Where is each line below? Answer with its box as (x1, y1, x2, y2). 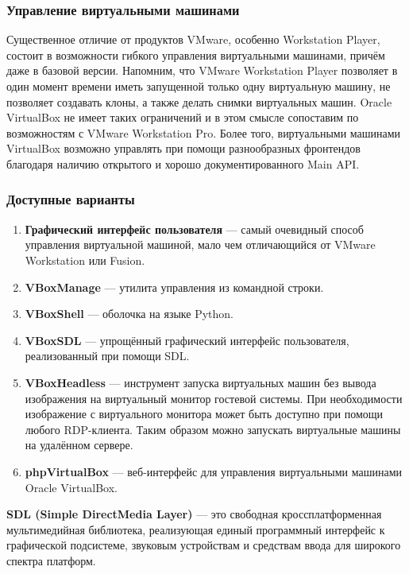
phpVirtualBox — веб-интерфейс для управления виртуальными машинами (25, 463, 402, 479)
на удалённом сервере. (25, 436, 133, 453)
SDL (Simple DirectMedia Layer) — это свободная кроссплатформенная (6, 506, 382, 522)
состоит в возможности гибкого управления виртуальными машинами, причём (6, 46, 385, 63)
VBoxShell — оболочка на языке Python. (25, 305, 234, 322)
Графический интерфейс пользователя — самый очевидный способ (25, 220, 364, 237)
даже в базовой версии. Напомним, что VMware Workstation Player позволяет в (6, 62, 398, 79)
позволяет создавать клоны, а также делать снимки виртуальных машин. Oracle (6, 93, 392, 110)
